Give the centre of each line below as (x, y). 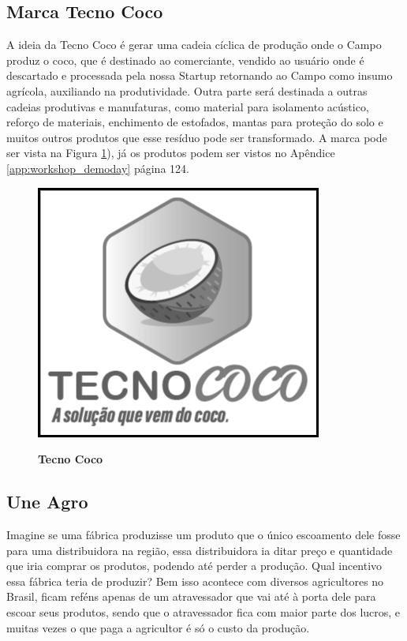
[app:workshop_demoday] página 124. (98, 168)
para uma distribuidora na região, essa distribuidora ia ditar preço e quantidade (200, 550)
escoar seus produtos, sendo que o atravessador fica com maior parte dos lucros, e (203, 611)
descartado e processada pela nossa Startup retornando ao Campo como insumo (200, 75)
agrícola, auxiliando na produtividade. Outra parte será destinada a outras (187, 90)
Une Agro (47, 502)
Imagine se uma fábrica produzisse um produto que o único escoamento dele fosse (203, 534)
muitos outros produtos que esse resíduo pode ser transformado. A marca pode (197, 137)
